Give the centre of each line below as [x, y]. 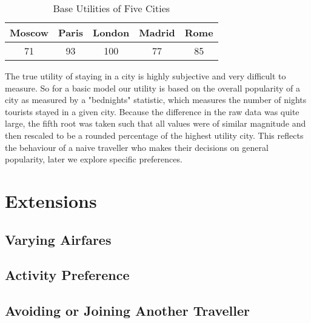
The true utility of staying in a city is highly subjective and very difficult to [145, 76]
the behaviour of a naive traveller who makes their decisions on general [137, 147]
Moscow [29, 32]
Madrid [157, 32]
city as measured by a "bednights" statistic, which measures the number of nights [156, 100]
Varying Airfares [58, 239]
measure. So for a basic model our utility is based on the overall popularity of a [153, 88]
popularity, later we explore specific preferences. [94, 159]
